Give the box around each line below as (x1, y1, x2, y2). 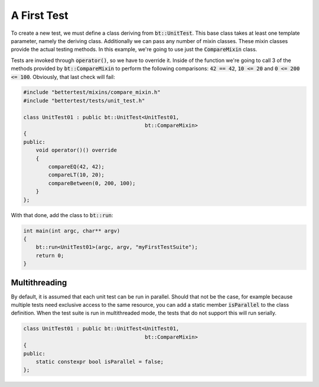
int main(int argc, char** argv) (23, 227, 121, 234)
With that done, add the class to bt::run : (11, 211, 113, 218)
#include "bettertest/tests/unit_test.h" (23, 97, 145, 104)
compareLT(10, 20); (48, 172, 105, 178)
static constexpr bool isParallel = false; (35, 358, 164, 365)
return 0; (35, 252, 64, 259)
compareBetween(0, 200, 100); (48, 180, 136, 186)
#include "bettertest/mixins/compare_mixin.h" (23, 89, 161, 96)
